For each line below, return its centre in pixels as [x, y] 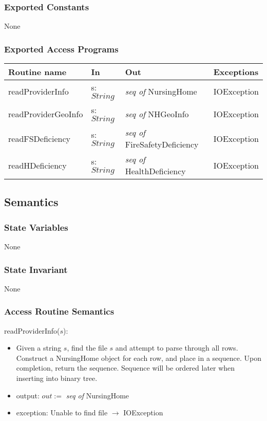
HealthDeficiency [155, 171]
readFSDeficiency [39, 138]
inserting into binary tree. [57, 378]
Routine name [37, 72]
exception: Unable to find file [62, 413]
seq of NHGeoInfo [157, 114]
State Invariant [36, 269]
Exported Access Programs [61, 49]
